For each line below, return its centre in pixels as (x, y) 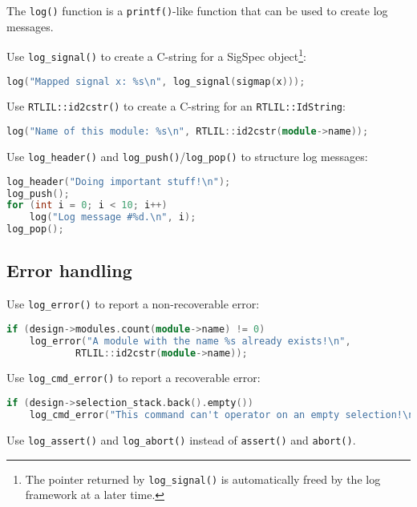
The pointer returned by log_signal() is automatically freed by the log (203, 479)
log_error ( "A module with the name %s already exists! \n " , (190, 341)
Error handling (69, 270)
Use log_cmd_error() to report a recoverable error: (134, 378)
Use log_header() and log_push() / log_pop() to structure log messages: (187, 156)
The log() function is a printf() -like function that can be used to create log (197, 10)
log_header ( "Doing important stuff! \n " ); (119, 181)
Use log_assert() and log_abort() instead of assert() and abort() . (181, 439)
